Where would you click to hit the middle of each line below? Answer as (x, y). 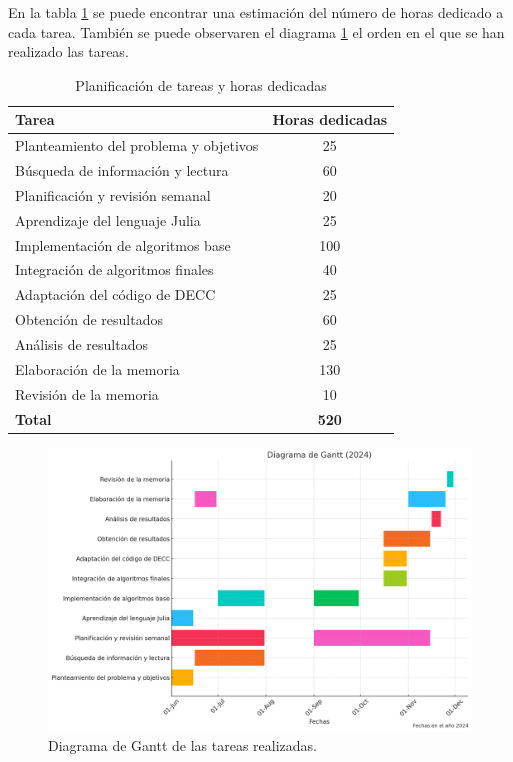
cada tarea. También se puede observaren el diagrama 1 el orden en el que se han (256, 31)
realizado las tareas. (68, 51)
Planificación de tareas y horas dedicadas (201, 84)
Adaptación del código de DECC (115, 294)
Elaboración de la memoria (97, 368)
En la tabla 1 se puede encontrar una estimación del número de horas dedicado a (256, 12)
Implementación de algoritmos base (123, 244)
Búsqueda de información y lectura (122, 170)
